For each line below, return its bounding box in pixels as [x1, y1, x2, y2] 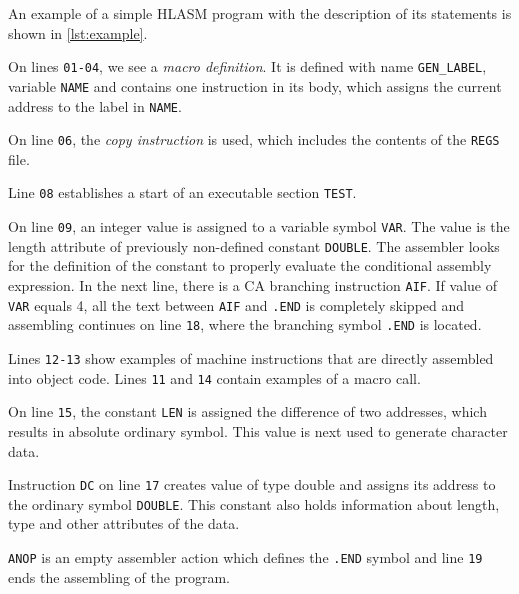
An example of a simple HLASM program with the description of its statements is [8, 3, 512, 23]
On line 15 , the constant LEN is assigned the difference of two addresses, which [8, 401, 487, 422]
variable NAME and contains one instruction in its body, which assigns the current [8, 75, 502, 96]
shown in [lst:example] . [8, 22, 148, 43]
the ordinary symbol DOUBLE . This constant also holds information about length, [8, 493, 500, 514]
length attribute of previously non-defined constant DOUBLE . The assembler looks [8, 235, 500, 256]
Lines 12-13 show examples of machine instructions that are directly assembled [8, 347, 494, 368]
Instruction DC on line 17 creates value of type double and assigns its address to [8, 474, 496, 495]
